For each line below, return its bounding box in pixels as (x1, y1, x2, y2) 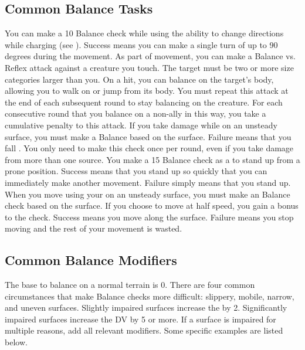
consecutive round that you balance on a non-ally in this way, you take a (5, 107, 266, 120)
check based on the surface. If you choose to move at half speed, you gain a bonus (5, 199, 299, 212)
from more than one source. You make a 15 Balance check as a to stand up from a (5, 153, 300, 165)
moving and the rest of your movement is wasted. (5, 222, 182, 235)
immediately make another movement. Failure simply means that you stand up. (5, 176, 291, 188)
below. (5, 336, 28, 348)
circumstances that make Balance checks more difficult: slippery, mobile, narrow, (5, 290, 294, 302)
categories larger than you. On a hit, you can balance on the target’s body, (5, 73, 274, 85)
